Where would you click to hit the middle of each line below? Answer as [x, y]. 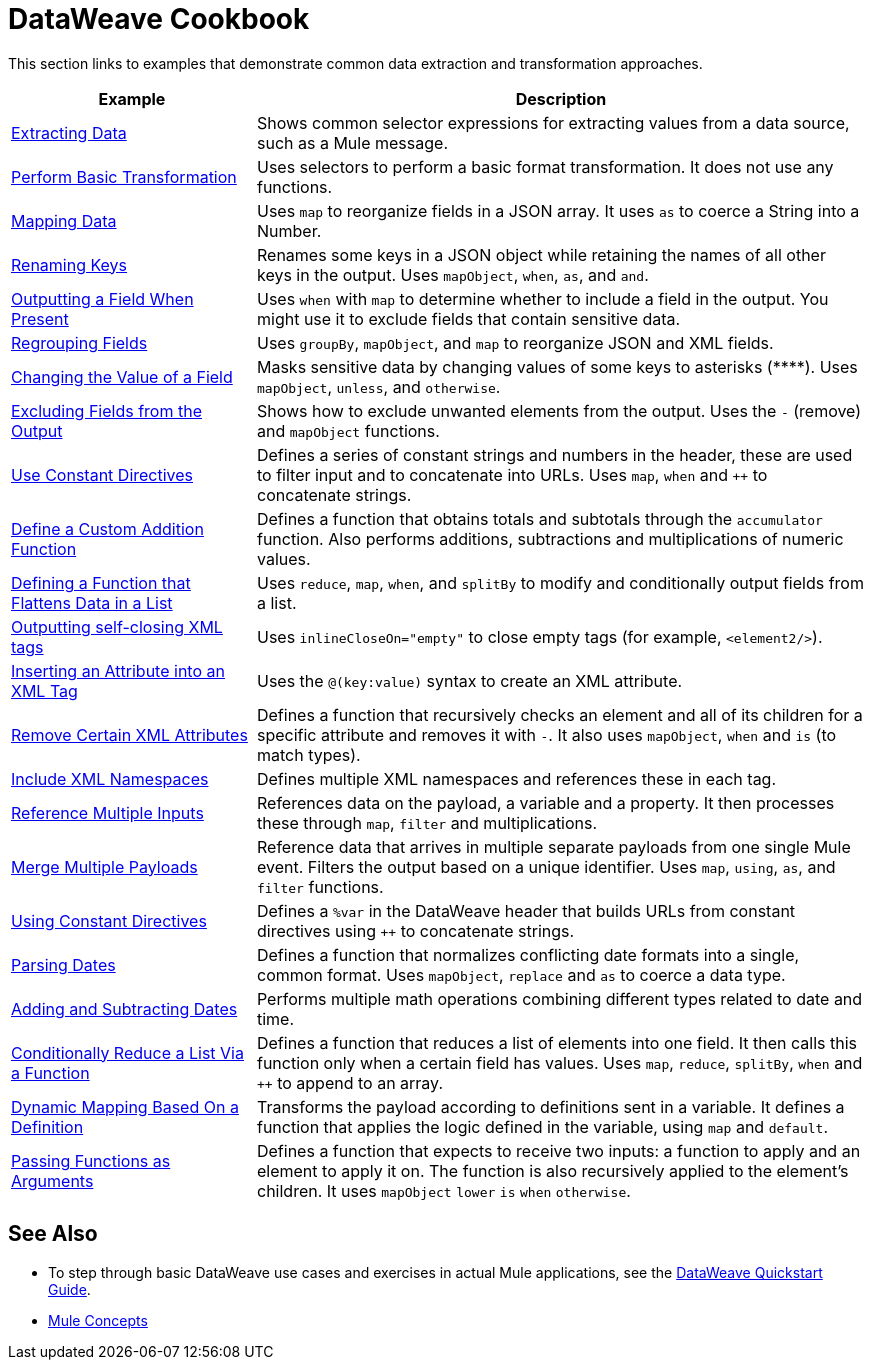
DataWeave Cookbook [159, 19]
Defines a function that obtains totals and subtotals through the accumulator [539, 518]
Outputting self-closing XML [117, 626]
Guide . [69, 1289]
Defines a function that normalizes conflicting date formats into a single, [528, 954]
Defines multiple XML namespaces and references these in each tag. [516, 778]
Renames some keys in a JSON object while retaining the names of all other [541, 254]
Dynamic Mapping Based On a [125, 1106]
